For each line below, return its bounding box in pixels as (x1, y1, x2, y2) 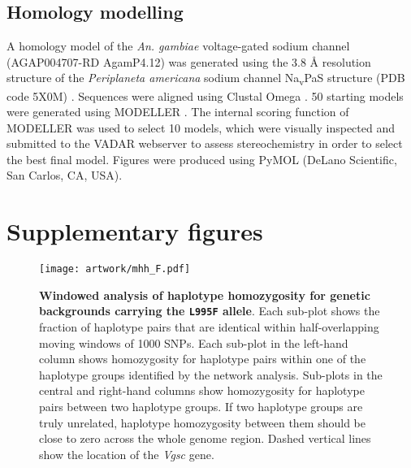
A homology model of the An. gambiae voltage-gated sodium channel (6, 37, 350, 54)
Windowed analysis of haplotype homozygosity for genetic (39, 286, 370, 303)
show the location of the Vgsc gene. (39, 445, 214, 462)
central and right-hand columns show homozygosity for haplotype (39, 382, 365, 399)
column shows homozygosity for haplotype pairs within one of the (39, 350, 366, 367)
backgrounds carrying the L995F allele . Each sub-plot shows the (39, 302, 380, 319)
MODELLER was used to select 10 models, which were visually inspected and (6, 119, 396, 136)
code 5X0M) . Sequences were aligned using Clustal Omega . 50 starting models (6, 87, 404, 104)
